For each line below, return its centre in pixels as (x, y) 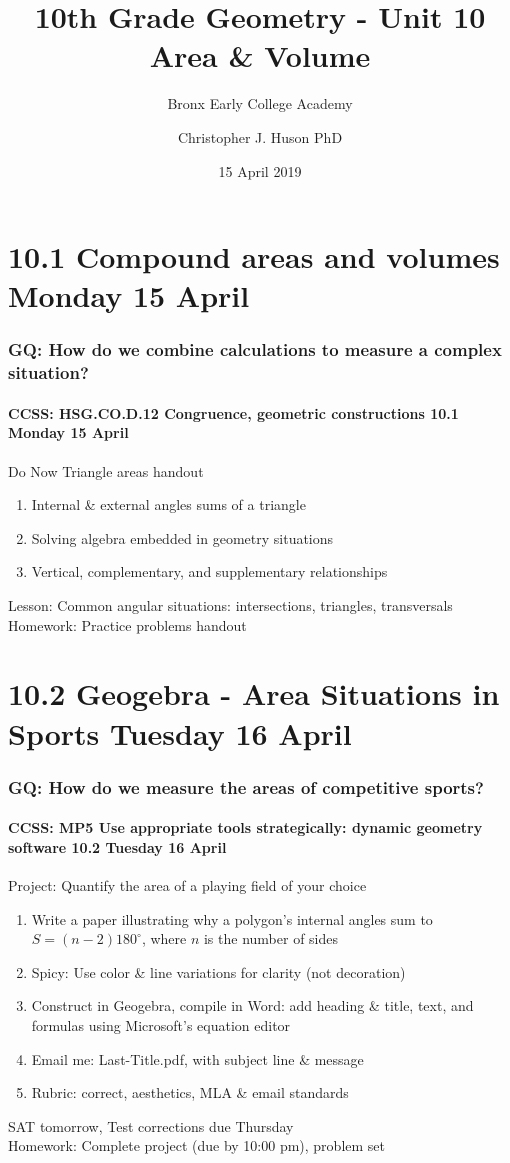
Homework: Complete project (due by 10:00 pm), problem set (197, 1145)
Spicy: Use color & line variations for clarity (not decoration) (218, 971)
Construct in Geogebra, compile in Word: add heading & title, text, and (252, 1005)
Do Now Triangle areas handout (106, 470)
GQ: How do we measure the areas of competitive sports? (246, 786)
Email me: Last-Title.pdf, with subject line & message (197, 1058)
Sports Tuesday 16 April (180, 732)
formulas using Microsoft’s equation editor (161, 1024)
